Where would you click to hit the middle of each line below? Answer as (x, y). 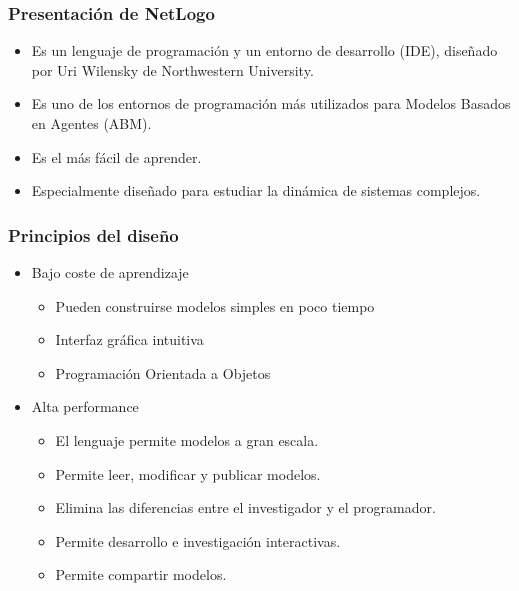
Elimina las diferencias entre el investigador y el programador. (245, 507)
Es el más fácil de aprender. (116, 156)
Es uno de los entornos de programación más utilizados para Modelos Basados (271, 103)
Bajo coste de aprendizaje (110, 272)
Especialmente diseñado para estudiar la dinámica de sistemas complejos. (256, 190)
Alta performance (85, 406)
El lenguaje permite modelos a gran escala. (187, 439)
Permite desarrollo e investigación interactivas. (198, 540)
